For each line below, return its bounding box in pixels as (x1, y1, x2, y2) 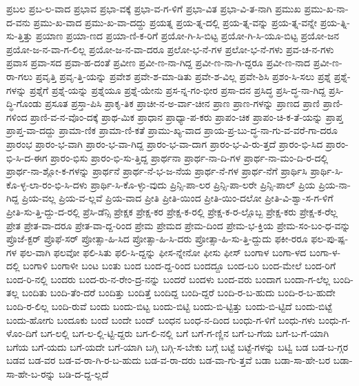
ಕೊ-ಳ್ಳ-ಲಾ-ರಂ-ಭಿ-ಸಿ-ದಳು (6, 177, 88, 191)
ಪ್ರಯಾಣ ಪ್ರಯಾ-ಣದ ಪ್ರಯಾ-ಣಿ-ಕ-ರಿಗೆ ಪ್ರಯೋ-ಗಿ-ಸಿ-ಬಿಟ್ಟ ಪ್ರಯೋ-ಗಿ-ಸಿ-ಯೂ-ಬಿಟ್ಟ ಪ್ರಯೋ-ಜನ (35, 28, 340, 43)
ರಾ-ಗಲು (6, 68, 33, 83)
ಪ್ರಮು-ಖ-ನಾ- (304, 1, 349, 15)
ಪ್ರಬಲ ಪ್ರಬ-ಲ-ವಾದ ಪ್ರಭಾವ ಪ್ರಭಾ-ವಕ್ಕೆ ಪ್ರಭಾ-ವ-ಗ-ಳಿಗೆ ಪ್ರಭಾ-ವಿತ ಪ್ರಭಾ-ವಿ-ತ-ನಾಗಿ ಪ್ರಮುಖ (6, 1, 301, 15)
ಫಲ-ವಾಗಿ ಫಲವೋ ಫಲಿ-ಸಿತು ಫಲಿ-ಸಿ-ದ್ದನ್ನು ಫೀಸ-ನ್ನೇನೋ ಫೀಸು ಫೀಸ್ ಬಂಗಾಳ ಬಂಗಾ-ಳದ (19, 244, 307, 259)
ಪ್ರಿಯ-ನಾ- (318, 177, 351, 191)
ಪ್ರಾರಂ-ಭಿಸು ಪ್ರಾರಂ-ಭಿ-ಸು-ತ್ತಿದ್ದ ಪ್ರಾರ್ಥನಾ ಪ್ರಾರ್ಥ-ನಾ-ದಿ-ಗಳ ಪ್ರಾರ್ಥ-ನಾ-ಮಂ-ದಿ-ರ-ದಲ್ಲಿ (50, 150, 329, 164)
